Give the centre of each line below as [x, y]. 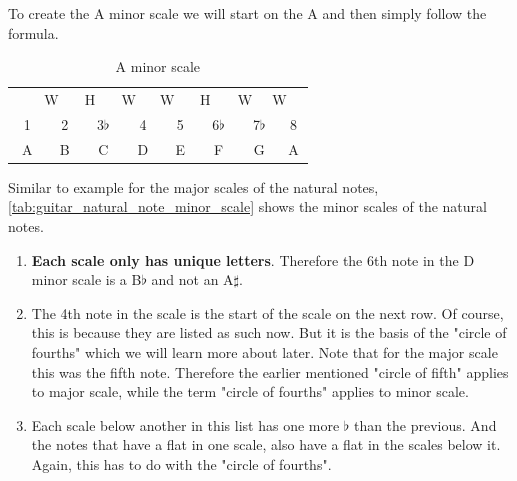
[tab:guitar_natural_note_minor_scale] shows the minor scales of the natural [247, 206]
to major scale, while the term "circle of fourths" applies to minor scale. [250, 391]
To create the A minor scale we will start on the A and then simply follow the [247, 13]
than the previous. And [425, 424]
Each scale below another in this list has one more [185, 424]
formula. [33, 32]
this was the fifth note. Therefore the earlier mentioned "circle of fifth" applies [270, 371]
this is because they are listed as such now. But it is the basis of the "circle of [269, 332]
